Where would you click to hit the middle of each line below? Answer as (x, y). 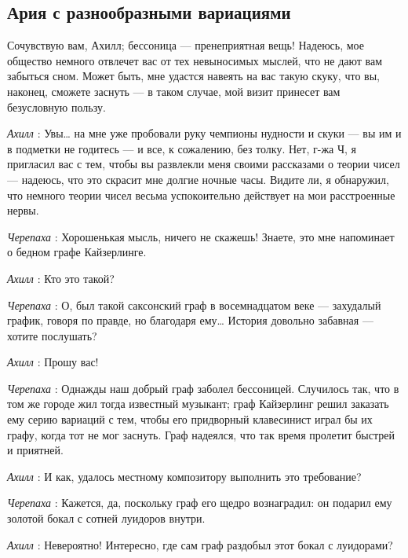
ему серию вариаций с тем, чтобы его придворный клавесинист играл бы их (190, 419)
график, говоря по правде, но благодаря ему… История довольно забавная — (190, 320)
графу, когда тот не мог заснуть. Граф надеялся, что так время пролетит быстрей (201, 434)
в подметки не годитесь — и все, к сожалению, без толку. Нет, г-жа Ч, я (182, 148)
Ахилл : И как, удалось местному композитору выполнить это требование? (184, 476)
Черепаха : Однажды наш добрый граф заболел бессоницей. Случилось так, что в (203, 388)
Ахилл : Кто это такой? (61, 278)
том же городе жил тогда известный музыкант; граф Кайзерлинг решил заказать (198, 404)
